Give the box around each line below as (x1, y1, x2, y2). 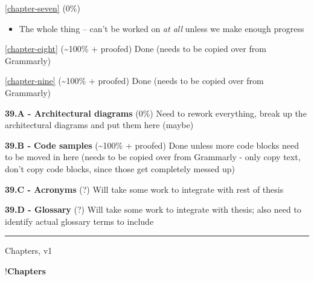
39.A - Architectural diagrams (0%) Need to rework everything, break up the (5, 106, 307, 119)
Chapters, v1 (5, 244, 53, 257)
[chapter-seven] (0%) (5, 2, 80, 14)
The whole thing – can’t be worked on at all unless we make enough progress (19, 22, 304, 34)
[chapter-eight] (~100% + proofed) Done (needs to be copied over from (5, 42, 266, 55)
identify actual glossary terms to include (5, 215, 154, 227)
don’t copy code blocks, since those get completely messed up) (5, 162, 235, 175)
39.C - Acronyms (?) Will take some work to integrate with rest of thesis (5, 182, 284, 195)
